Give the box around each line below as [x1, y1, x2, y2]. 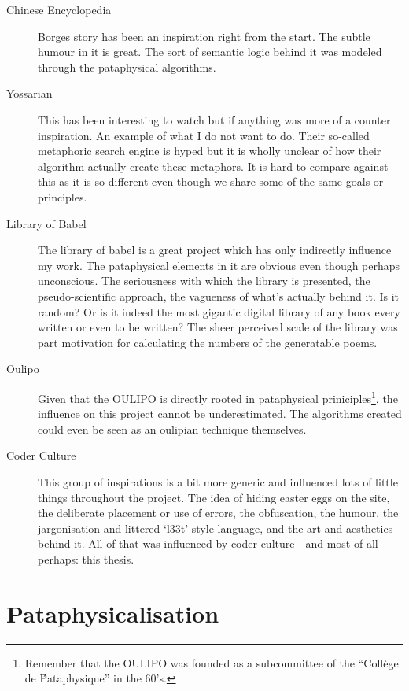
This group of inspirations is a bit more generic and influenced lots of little [38, 473, 398, 490]
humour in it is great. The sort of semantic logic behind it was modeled [38, 43, 382, 60]
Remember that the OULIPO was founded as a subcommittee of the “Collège [24, 654, 399, 671]
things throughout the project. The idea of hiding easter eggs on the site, [38, 489, 390, 505]
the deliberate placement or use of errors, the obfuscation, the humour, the [38, 504, 399, 521]
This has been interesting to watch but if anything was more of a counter [38, 111, 391, 127]
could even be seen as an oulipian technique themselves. [38, 420, 307, 437]
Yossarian [6, 85, 53, 102]
